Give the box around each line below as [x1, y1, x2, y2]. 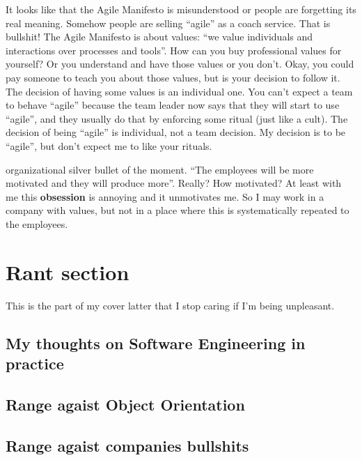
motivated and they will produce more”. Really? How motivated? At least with [6, 176, 342, 190]
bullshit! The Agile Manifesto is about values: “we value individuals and [6, 29, 313, 44]
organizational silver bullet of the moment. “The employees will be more [6, 162, 314, 176]
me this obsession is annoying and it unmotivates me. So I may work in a [6, 189, 324, 204]
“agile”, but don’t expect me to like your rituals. [6, 138, 212, 153]
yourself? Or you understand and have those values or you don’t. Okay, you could [6, 56, 354, 71]
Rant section [6, 257, 129, 286]
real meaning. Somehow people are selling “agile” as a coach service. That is [6, 15, 331, 30]
